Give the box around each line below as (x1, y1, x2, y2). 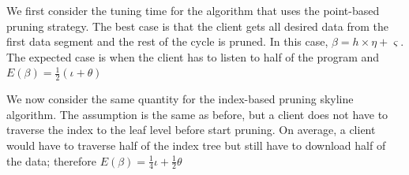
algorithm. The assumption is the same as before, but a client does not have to (6, 106, 388, 122)
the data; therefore (6, 152, 97, 169)
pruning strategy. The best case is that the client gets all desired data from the (6, 17, 388, 34)
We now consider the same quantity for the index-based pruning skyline (6, 91, 354, 107)
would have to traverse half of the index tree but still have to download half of (6, 136, 386, 153)
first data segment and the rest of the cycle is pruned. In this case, (6, 33, 328, 50)
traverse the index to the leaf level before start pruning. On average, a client (6, 121, 376, 138)
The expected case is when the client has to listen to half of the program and (6, 48, 380, 65)
